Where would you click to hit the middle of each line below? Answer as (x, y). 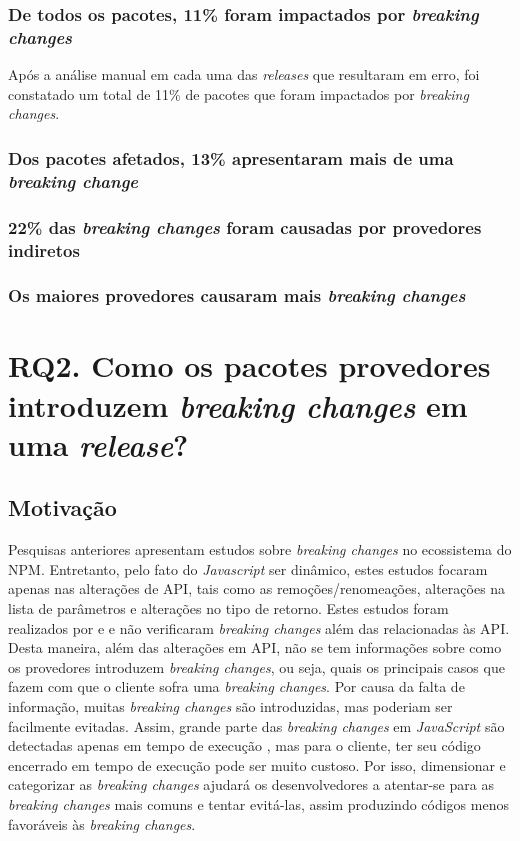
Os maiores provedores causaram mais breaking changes (237, 295)
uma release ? (98, 444)
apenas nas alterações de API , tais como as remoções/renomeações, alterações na (257, 588)
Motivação (62, 507)
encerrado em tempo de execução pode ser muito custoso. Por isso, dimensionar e (257, 764)
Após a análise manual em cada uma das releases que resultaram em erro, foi (244, 74)
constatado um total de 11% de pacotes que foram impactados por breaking (238, 93)
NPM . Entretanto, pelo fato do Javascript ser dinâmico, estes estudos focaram (248, 568)
